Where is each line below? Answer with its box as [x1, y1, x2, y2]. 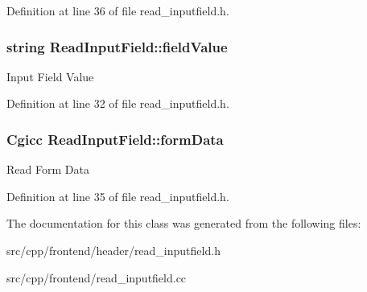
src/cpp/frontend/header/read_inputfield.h [6, 242, 221, 258]
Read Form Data [6, 161, 89, 178]
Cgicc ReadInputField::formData [6, 129, 224, 149]
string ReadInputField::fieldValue [6, 36, 228, 56]
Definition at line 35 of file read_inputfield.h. [6, 187, 229, 204]
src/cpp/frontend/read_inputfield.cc [6, 269, 187, 286]
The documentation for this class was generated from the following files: [6, 215, 361, 232]
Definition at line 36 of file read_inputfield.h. [6, 2, 229, 19]
